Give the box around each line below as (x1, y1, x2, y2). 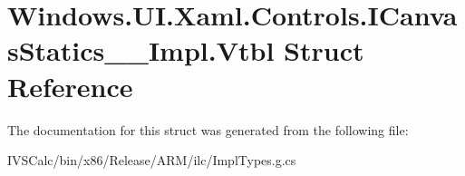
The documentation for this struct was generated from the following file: (7, 120, 409, 139)
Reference (7, 67, 133, 104)
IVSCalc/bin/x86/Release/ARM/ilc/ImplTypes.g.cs (7, 151, 296, 170)
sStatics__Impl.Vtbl (7, 32, 275, 69)
